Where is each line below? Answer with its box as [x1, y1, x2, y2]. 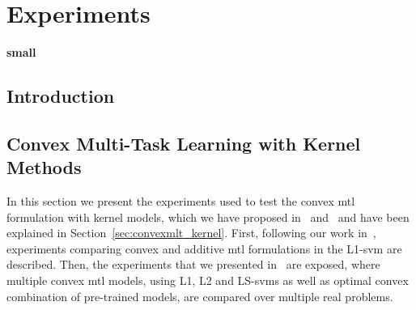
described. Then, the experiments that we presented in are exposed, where [6, 256, 380, 273]
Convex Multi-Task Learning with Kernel [6, 130, 361, 155]
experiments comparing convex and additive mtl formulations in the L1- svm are [6, 240, 402, 257]
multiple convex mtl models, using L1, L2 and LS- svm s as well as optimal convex [6, 272, 409, 289]
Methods [6, 155, 82, 180]
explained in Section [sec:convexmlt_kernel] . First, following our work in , [6, 224, 376, 241]
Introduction [6, 83, 115, 108]
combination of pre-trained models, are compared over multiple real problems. [6, 287, 393, 304]
